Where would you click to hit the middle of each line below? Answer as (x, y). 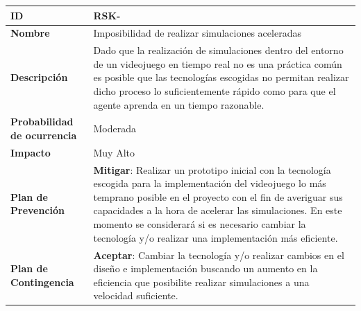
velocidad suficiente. (136, 295)
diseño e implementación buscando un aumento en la (205, 268)
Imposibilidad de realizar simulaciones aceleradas (197, 33)
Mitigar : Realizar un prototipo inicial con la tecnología (212, 169)
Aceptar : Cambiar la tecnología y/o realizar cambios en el (219, 255)
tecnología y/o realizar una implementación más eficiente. (216, 237)
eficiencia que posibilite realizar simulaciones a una (201, 282)
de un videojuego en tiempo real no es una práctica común (218, 63)
